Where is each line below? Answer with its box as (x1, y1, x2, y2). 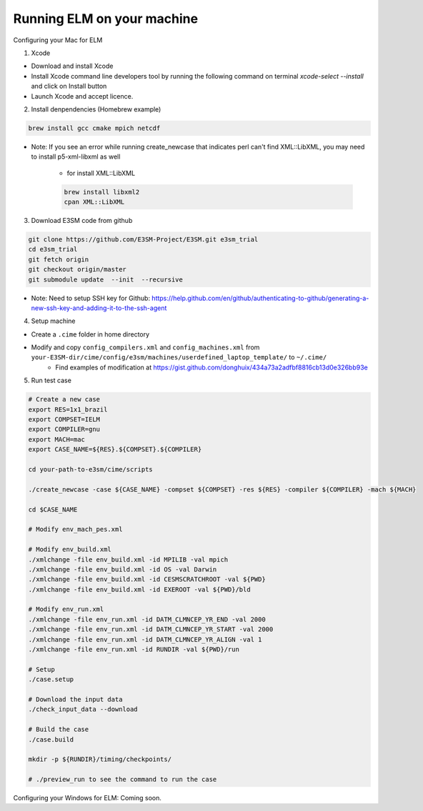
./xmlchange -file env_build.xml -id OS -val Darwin (28, 565, 217, 573)
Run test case (31, 376, 71, 385)
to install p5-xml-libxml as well (31, 152, 121, 161)
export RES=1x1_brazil (28, 405, 108, 414)
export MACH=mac (28, 435, 86, 443)
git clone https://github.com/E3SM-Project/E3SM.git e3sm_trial (28, 235, 259, 243)
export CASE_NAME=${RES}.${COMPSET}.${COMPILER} (28, 445, 202, 454)
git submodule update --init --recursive (28, 275, 184, 284)
